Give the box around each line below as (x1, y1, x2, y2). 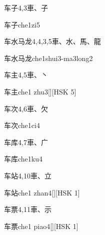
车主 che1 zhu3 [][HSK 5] (4, 86, 76, 96)
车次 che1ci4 (4, 120, 40, 130)
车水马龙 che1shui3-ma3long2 (4, 52, 93, 63)
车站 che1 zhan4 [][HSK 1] (4, 187, 80, 197)
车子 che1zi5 (4, 19, 40, 29)
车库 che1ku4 (4, 153, 42, 164)
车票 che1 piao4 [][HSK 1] (4, 220, 78, 231)
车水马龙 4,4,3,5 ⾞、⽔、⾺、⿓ (4, 36, 101, 46)
